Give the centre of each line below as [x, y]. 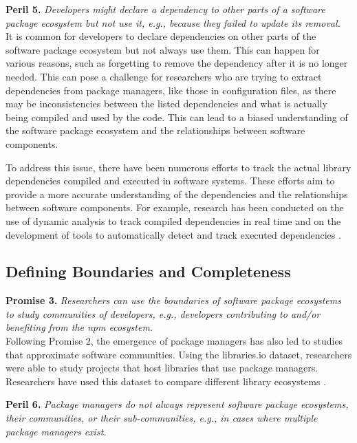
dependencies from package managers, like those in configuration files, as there [171, 90]
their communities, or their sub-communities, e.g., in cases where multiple [162, 418]
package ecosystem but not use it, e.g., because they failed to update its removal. [173, 22]
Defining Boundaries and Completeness [148, 271]
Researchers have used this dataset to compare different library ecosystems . [166, 381]
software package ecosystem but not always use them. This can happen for [163, 49]
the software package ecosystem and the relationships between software [155, 130]
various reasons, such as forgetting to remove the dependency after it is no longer [177, 63]
